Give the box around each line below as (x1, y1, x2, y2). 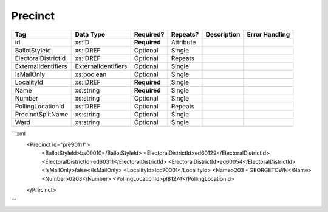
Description (205, 30, 241, 38)
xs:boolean (75, 70, 107, 79)
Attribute (171, 38, 196, 46)
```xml (11, 130, 26, 137)
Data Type (75, 30, 106, 38)
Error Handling (247, 30, 290, 38)
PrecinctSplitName (15, 110, 69, 118)
